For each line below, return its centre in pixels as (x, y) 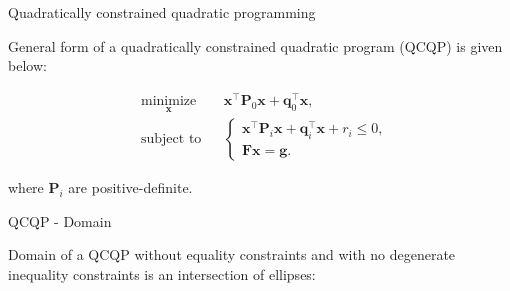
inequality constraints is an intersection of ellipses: (162, 273)
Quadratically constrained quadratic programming (162, 12)
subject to (171, 139)
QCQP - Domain (60, 220)
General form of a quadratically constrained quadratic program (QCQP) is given (255, 45)
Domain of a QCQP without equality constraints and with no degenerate (232, 254)
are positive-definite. (130, 187)
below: (27, 65)
